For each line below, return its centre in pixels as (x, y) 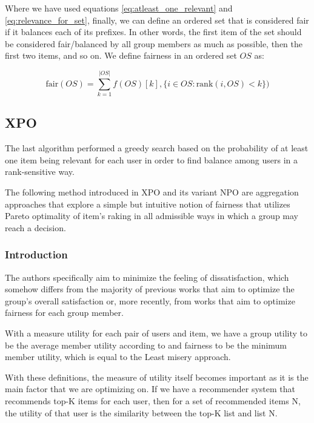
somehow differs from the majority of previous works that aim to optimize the (150, 289)
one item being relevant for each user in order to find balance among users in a (152, 159)
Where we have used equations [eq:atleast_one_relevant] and (119, 8)
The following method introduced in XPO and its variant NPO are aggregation (152, 192)
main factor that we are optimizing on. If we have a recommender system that (150, 389)
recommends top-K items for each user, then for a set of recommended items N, (153, 401)
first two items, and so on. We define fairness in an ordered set (121, 55)
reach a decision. (35, 227)
